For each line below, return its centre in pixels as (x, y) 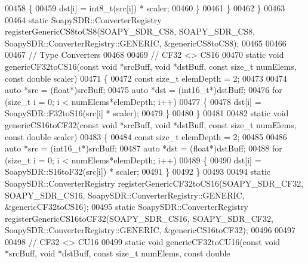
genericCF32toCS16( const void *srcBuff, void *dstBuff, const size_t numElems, (151, 66)
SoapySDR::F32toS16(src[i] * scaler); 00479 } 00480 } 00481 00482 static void (147, 113)
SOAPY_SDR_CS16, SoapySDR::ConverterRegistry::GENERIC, (125, 195)
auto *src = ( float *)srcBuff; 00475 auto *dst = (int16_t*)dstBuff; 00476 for (144, 90)
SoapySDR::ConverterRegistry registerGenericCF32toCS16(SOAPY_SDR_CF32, (154, 183)
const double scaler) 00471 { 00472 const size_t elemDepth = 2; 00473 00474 (146, 78)
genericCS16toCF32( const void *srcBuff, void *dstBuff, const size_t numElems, (151, 124)
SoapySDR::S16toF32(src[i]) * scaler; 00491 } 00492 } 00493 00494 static (138, 171)
